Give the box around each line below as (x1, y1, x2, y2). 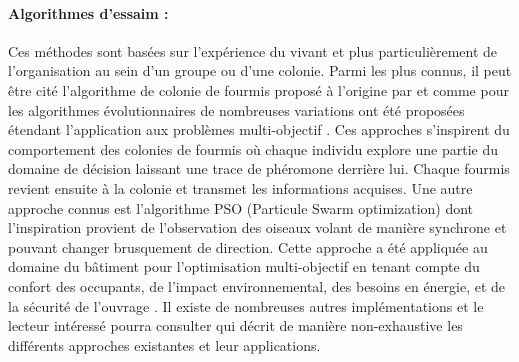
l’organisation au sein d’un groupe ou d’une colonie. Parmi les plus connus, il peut (8, 60, 512, 81)
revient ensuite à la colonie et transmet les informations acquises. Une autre (8, 177, 473, 198)
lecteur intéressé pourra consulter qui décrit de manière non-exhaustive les (8, 315, 463, 336)
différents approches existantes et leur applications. (8, 334, 321, 355)
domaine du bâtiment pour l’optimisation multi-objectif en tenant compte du (8, 256, 480, 277)
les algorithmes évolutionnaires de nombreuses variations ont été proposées (8, 99, 465, 120)
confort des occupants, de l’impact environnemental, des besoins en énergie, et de (8, 275, 506, 296)
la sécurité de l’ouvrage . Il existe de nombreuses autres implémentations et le (8, 295, 484, 316)
